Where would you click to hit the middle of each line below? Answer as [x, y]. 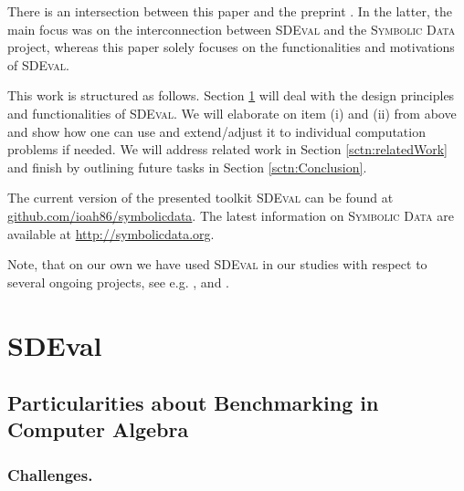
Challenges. [50, 474]
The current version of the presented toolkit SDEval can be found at [200, 198]
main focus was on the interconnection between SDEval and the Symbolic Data [232, 29]
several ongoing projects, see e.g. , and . [118, 282]
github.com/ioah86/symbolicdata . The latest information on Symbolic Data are [231, 215]
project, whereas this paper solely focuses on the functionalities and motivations [231, 47]
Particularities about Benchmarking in [193, 403]
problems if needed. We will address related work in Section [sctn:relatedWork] [228, 149]
